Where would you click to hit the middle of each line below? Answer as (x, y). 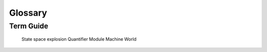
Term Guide (29, 26)
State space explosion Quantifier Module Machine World (79, 39)
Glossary (28, 13)
